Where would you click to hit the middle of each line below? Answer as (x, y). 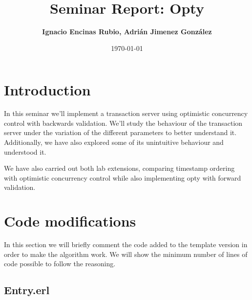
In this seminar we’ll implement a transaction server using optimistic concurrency (126, 113)
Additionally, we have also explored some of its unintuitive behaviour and (114, 142)
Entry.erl (27, 290)
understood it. (25, 151)
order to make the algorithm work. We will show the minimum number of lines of (126, 254)
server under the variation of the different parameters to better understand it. (120, 132)
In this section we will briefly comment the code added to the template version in (126, 244)
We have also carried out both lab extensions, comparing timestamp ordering (119, 168)
